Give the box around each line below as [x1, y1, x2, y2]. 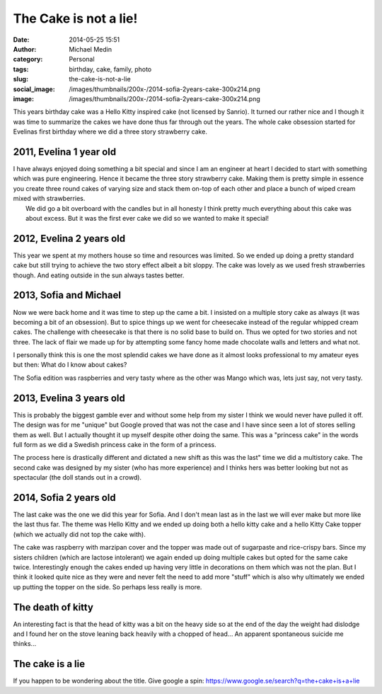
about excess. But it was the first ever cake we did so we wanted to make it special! [25, 214, 269, 222]
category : [13, 55, 43, 64]
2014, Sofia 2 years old [13, 492, 116, 504]
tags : [13, 64, 29, 74]
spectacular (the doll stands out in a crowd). [13, 473, 141, 482]
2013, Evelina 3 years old [13, 392, 125, 404]
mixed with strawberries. [13, 195, 86, 203]
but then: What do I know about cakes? [13, 361, 127, 369]
